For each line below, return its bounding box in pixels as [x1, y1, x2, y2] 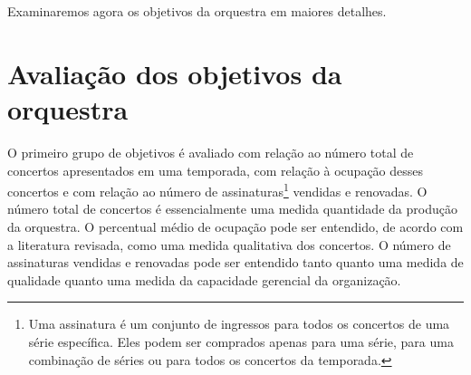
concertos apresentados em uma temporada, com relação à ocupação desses [7, 160, 424, 179]
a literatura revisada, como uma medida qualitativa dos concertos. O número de [7, 235, 451, 254]
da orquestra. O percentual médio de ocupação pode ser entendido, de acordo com [7, 216, 464, 236]
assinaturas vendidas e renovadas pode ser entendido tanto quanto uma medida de [7, 253, 464, 272]
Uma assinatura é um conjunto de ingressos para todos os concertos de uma [28, 314, 450, 333]
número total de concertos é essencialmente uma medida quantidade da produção [7, 199, 457, 218]
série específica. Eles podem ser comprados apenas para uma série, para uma [28, 332, 454, 351]
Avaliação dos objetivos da [7, 54, 342, 91]
